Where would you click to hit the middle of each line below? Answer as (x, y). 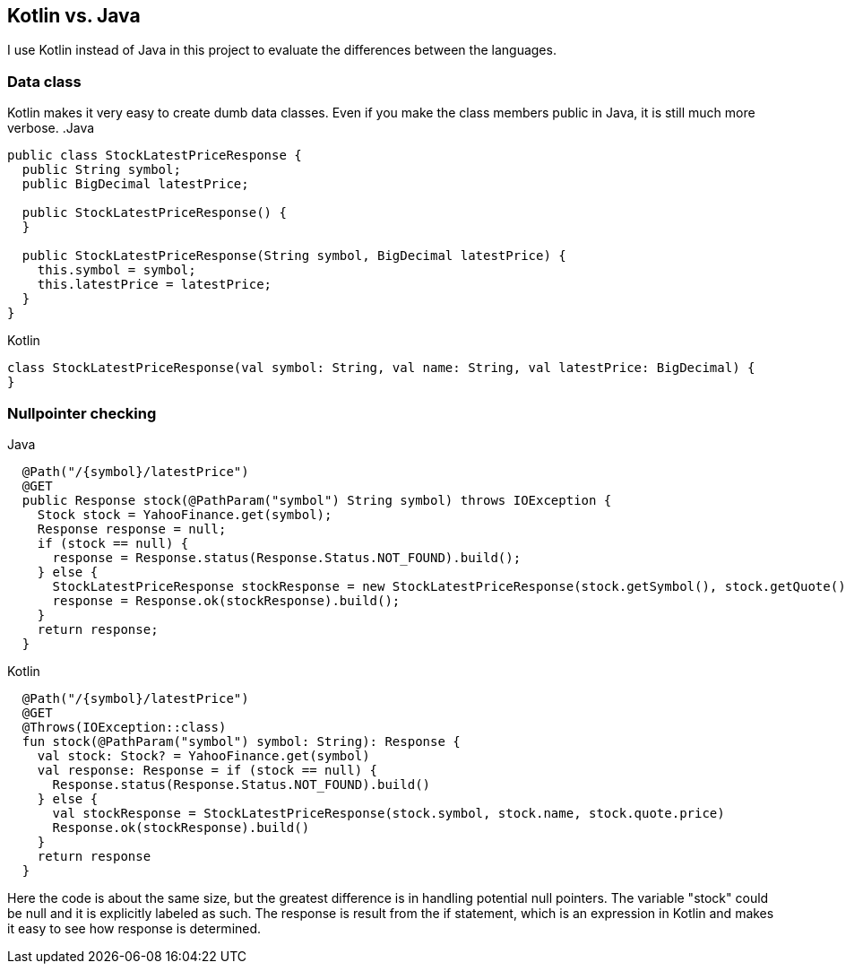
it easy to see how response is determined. (134, 928)
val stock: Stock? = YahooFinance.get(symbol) (203, 755)
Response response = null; (132, 529)
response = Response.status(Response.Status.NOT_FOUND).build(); (287, 557)
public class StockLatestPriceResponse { (155, 156)
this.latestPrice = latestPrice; (155, 285)
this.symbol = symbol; (117, 270)
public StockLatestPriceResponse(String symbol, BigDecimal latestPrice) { (294, 256)
